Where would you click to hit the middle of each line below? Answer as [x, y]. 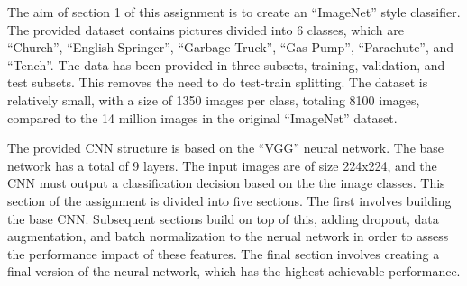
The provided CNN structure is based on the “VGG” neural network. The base [226, 148]
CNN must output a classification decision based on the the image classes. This [226, 183]
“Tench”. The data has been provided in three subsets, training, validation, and [226, 64]
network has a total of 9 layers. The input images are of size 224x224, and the [222, 165]
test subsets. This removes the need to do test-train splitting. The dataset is [218, 82]
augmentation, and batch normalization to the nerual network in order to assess [228, 236]
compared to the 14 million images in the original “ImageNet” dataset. [202, 117]
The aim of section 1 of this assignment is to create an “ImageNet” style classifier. [234, 12]
